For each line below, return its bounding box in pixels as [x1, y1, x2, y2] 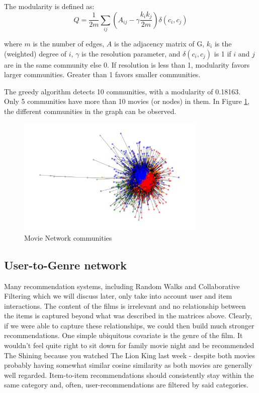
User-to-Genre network [4, 257, 127, 272]
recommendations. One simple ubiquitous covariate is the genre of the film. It [4, 330, 243, 341]
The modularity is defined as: [4, 1, 95, 11]
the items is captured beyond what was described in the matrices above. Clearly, [4, 310, 252, 321]
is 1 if [214, 48, 231, 59]
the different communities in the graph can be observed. [4, 105, 177, 116]
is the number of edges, [33, 38, 105, 48]
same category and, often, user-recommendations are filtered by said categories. [4, 379, 248, 390]
